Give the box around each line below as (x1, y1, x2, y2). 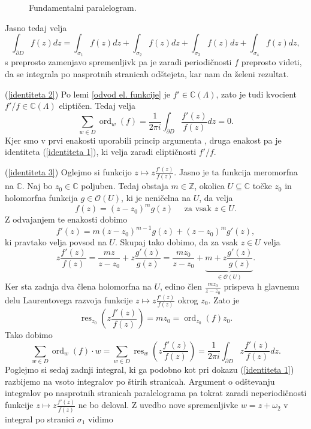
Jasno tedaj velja (5, 21, 67, 34)
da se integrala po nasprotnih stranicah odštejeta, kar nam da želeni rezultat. (5, 67, 289, 80)
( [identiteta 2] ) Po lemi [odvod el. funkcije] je (5, 87, 170, 100)
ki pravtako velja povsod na (5, 236, 107, 248)
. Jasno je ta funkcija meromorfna (174, 166, 298, 178)
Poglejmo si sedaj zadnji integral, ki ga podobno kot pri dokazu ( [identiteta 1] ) (5, 363, 294, 376)
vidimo (88, 412, 113, 425)
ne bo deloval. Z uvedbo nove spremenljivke (78, 398, 238, 411)
